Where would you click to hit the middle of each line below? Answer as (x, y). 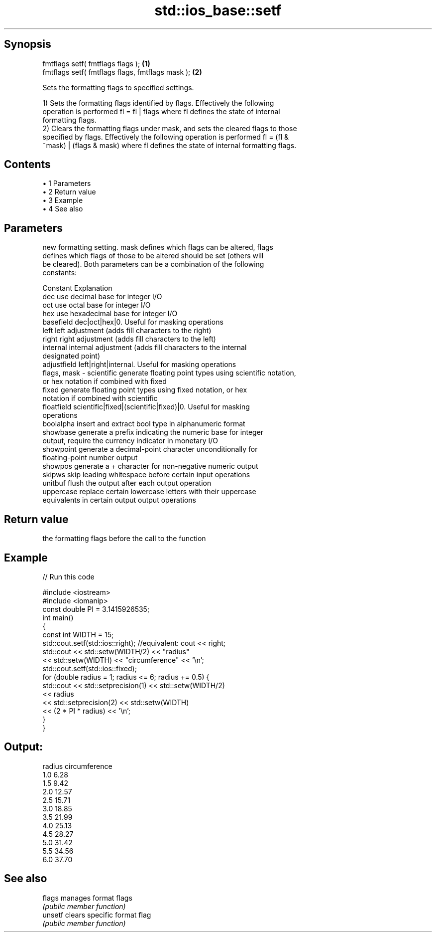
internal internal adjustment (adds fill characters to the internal (145, 348)
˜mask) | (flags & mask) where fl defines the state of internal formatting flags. (169, 145)
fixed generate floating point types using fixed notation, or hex (145, 390)
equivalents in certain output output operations (119, 500)
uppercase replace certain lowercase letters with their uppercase (149, 492)
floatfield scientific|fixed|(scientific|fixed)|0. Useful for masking (146, 407)
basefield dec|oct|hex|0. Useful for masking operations (133, 322)
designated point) (71, 356)
